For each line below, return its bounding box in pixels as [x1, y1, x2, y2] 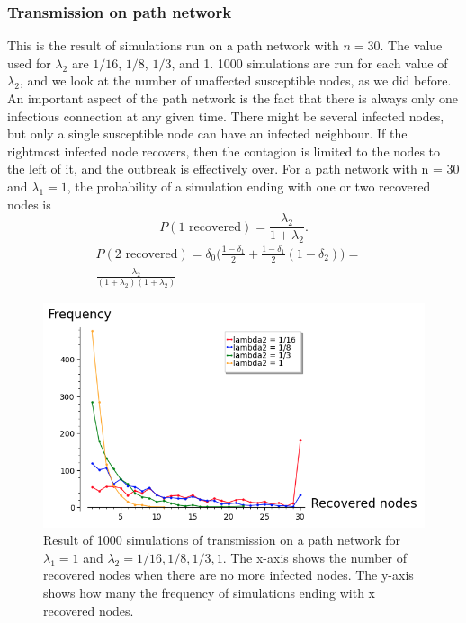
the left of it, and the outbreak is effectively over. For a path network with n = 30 [7, 159, 460, 178]
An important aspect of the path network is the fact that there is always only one [7, 89, 458, 107]
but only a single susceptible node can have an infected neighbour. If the [7, 124, 408, 143]
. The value [380, 36, 443, 55]
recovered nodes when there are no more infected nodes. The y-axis [43, 565, 414, 584]
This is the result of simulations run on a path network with [7, 36, 339, 55]
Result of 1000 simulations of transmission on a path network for [43, 530, 401, 549]
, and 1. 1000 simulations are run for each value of [171, 53, 448, 72]
